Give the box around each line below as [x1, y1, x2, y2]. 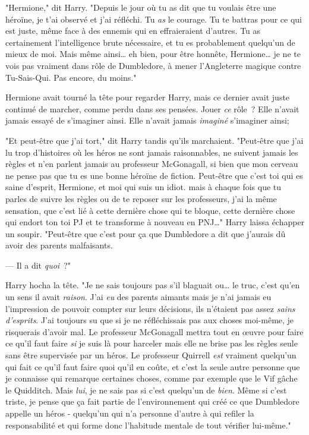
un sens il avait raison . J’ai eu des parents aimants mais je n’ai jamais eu [5, 291, 272, 303]
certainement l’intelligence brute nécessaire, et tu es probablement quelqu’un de [5, 36, 295, 48]
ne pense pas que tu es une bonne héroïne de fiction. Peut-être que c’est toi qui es [5, 169, 303, 181]
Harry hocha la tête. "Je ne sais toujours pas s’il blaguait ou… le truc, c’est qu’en [5, 279, 300, 291]
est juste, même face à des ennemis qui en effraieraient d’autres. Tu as [5, 24, 261, 37]
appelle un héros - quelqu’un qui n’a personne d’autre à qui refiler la [5, 407, 254, 419]
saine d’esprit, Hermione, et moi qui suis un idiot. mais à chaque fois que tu [5, 181, 282, 193]
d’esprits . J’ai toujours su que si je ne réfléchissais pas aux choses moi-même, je [5, 314, 294, 326]
